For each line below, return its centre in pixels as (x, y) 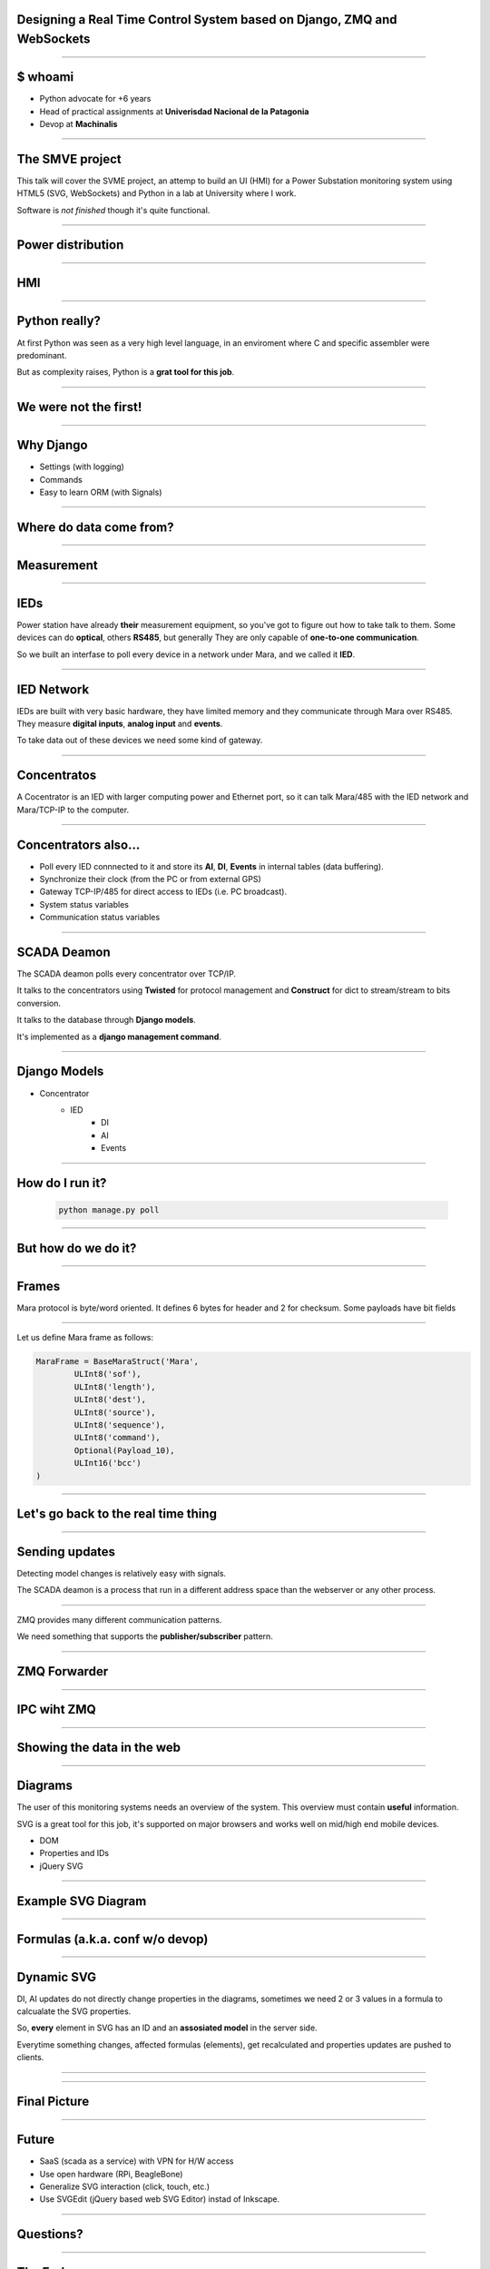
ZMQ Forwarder (63, 1671)
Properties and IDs (74, 1853)
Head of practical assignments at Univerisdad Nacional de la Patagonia (174, 111)
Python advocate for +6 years (95, 99)
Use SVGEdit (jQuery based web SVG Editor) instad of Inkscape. (160, 2199)
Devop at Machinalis (78, 123)
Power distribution (70, 245)
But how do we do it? (77, 1248)
